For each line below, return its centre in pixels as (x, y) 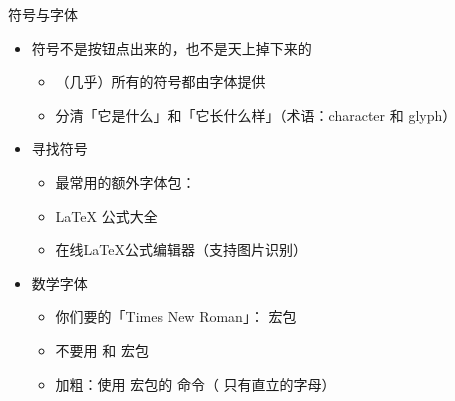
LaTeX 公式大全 (106, 215)
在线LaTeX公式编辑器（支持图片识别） (181, 249)
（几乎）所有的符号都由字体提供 (160, 81)
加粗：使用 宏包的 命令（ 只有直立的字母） (195, 383)
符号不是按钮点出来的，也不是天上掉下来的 (171, 47)
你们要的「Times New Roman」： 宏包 (176, 316)
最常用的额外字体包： (125, 181)
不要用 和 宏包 (102, 349)
